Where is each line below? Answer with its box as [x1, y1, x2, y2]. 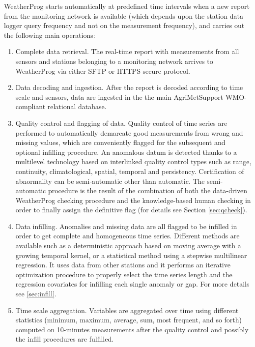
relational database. [47, 101, 107, 112]
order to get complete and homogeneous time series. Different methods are [15, 231, 240, 241]
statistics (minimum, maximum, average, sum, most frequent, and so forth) [15, 315, 242, 325]
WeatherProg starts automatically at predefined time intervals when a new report [4, 1, 250, 11]
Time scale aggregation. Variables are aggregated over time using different [15, 305, 239, 315]
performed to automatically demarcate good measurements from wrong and [15, 127, 243, 138]
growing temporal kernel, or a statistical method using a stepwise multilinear [15, 250, 247, 260]
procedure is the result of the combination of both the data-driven [48, 185, 248, 196]
